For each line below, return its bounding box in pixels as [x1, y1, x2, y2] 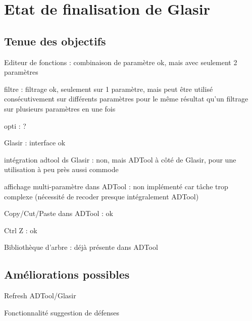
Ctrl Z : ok [4, 225, 37, 235]
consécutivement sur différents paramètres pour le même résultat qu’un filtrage [4, 93, 248, 104]
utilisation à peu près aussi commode [4, 164, 119, 175]
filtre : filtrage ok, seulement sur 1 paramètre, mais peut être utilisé [4, 83, 213, 94]
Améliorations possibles [4, 266, 130, 282]
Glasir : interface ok [4, 137, 66, 148]
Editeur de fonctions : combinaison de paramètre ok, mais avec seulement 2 [4, 57, 237, 67]
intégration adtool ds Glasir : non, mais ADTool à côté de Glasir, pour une [4, 154, 236, 165]
